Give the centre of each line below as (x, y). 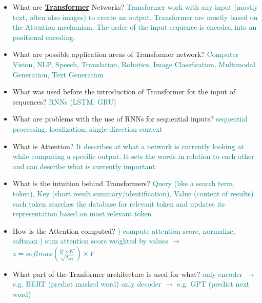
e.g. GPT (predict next (213, 284)
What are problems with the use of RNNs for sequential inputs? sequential (130, 119)
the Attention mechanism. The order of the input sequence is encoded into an (135, 27)
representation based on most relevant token (82, 214)
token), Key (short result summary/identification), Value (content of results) (133, 193)
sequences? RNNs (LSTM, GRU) (64, 101)
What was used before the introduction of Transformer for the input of (124, 92)
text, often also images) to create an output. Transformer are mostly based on (135, 17)
